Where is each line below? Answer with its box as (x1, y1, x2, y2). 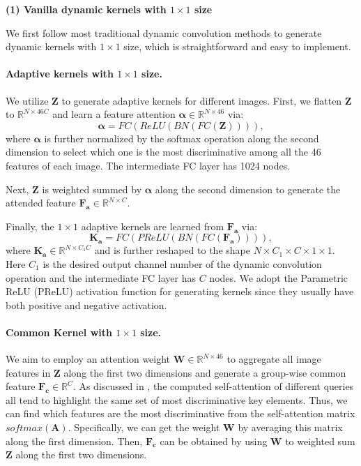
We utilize (6, 93, 49, 107)
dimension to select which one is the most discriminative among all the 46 (6, 144, 321, 159)
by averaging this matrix (238, 420, 343, 435)
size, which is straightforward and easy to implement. (123, 39, 351, 54)
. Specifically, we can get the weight (68, 420, 220, 435)
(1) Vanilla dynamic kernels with (6, 2, 167, 16)
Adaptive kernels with (6, 66, 114, 81)
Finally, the (6, 218, 54, 233)
